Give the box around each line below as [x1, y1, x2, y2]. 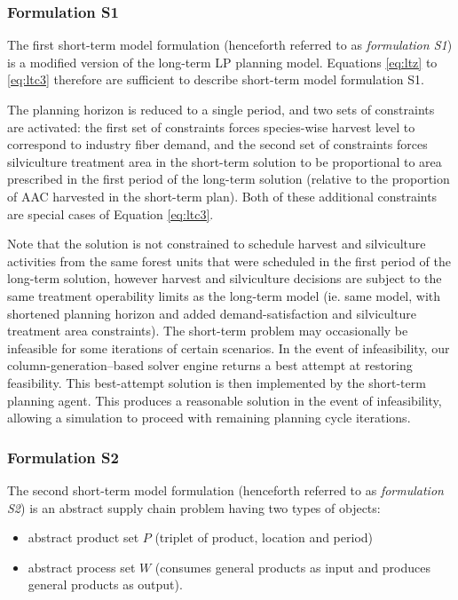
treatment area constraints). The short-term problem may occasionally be [7, 321, 408, 340]
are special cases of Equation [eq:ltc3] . [7, 204, 214, 223]
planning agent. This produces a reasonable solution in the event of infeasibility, [7, 391, 442, 409]
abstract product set [28, 528, 139, 547]
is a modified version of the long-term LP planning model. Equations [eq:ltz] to [7, 52, 438, 71]
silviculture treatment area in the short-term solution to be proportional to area [7, 152, 442, 170]
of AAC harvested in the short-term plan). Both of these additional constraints [7, 186, 438, 205]
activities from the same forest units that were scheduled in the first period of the [7, 251, 451, 270]
